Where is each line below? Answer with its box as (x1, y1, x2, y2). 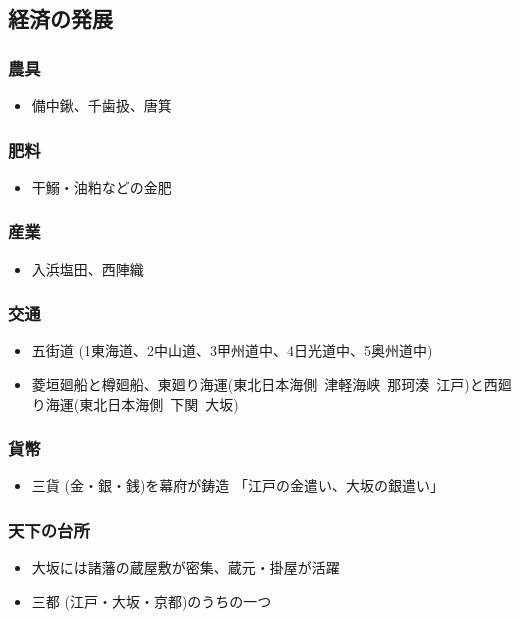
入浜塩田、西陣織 (31, 258, 144, 279)
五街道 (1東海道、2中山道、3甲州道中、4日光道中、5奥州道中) (31, 340, 433, 361)
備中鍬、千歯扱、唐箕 (31, 95, 172, 115)
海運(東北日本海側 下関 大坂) (45, 393, 239, 414)
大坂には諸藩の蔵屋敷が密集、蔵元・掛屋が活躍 (31, 557, 340, 578)
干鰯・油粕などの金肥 (31, 176, 172, 197)
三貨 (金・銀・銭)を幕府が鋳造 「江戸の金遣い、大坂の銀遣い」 (31, 475, 445, 496)
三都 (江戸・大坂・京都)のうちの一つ (31, 590, 272, 611)
